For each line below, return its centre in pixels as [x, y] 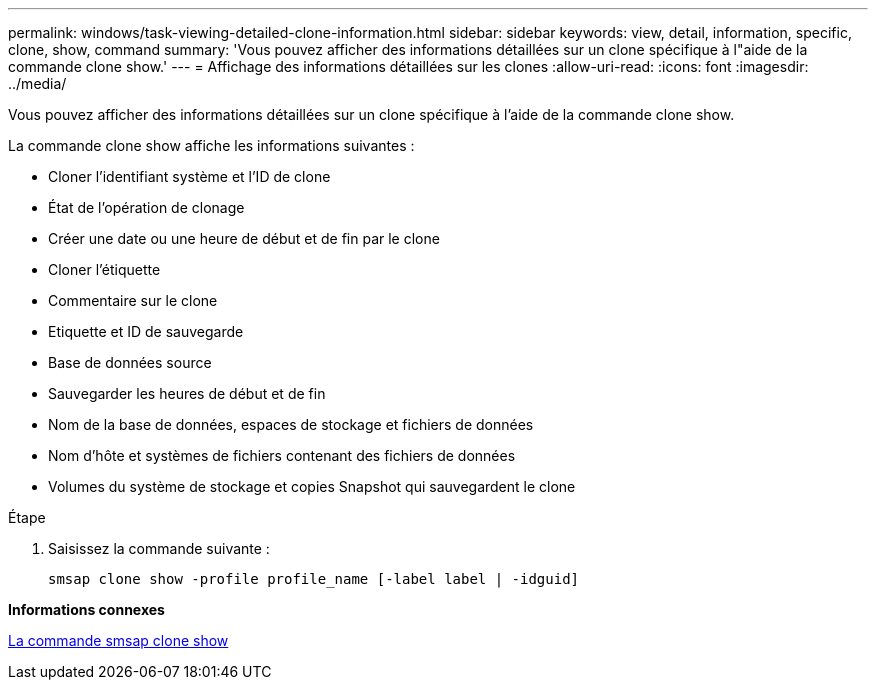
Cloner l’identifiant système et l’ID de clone [189, 176]
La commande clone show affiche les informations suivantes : [211, 145]
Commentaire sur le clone [133, 300]
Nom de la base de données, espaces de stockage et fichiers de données [291, 424]
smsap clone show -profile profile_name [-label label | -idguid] [314, 579]
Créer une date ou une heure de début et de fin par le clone [244, 238]
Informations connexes [86, 609]
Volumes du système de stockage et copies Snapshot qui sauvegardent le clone [312, 486]
